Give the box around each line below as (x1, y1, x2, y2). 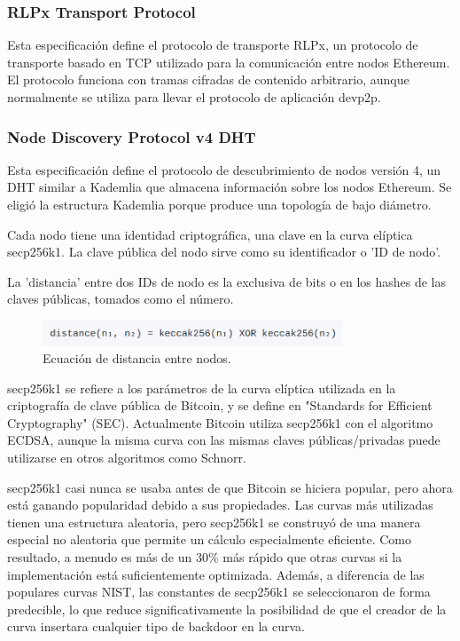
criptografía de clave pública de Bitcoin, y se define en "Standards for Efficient (7, 396, 433, 415)
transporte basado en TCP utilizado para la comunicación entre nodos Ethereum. (7, 52, 450, 71)
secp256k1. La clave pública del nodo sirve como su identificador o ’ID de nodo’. (7, 242, 441, 261)
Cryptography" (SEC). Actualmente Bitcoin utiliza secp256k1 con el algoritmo (7, 413, 433, 431)
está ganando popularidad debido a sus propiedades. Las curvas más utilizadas (7, 495, 433, 514)
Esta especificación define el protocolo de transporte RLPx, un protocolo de (7, 36, 418, 54)
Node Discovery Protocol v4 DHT (7, 125, 256, 147)
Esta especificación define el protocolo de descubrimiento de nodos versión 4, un (7, 160, 441, 178)
